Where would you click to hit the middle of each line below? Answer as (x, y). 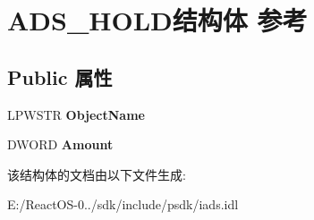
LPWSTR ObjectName (76, 114)
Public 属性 (60, 76)
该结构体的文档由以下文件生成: (97, 174)
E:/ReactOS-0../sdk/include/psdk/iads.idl (123, 204)
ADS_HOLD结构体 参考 (157, 20)
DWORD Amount (60, 144)
